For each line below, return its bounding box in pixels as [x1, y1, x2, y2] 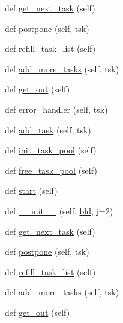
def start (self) [5, 184, 58, 197]
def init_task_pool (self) [5, 144, 97, 156]
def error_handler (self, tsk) [5, 103, 108, 115]
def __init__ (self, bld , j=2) [5, 204, 113, 217]
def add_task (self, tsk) [5, 123, 91, 136]
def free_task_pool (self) [5, 164, 97, 176]
